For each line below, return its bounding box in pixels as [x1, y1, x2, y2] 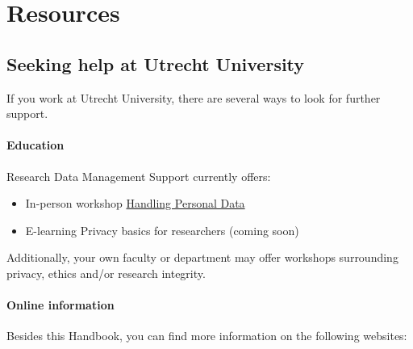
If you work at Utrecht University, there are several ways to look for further [6, 89, 381, 106]
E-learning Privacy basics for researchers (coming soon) [25, 221, 299, 238]
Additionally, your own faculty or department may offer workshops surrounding [6, 249, 398, 266]
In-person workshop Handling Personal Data [25, 195, 245, 212]
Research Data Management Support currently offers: [6, 167, 271, 184]
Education [6, 137, 65, 153]
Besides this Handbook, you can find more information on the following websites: [6, 327, 407, 344]
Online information [6, 296, 115, 313]
